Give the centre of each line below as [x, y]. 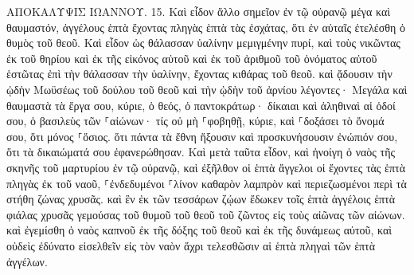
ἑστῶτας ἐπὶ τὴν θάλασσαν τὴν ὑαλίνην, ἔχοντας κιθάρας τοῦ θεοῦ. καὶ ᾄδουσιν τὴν [199, 74]
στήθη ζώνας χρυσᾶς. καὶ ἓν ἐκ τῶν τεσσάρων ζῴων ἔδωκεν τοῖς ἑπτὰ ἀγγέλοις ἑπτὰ [201, 199]
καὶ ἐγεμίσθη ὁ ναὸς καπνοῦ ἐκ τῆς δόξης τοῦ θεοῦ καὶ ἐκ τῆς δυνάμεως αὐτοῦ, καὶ [199, 230]
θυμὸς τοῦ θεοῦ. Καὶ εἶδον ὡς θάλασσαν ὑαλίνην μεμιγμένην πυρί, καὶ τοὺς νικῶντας [203, 43]
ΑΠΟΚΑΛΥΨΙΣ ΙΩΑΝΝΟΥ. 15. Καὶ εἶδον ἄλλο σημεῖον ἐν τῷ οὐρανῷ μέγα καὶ [199, 11]
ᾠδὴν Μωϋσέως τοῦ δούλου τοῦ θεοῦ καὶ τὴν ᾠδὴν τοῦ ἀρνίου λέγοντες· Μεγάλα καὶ [207, 89]
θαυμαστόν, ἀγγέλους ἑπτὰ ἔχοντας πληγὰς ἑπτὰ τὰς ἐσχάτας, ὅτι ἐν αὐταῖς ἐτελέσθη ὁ [206, 27]
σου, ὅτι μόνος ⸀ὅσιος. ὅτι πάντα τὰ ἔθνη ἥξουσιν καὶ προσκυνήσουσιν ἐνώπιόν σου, [202, 136]
